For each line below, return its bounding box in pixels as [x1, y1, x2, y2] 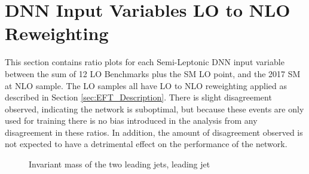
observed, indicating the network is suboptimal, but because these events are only [5, 102, 304, 115]
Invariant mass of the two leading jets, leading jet [29, 158, 210, 170]
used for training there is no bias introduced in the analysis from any [5, 114, 258, 127]
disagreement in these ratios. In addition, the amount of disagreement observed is [5, 126, 303, 138]
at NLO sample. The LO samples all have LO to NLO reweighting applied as [5, 79, 287, 91]
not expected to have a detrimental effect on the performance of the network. [5, 138, 287, 150]
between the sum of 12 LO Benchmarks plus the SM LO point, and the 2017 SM [5, 67, 301, 80]
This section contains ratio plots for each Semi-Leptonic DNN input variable [5, 56, 284, 68]
